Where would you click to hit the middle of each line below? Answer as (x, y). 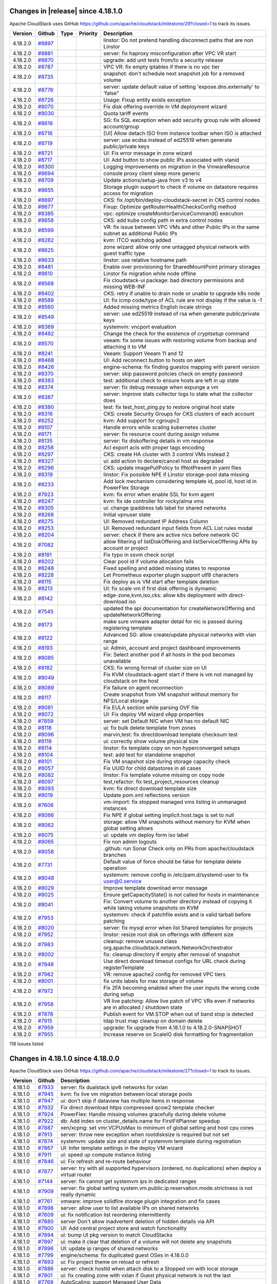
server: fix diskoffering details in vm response (159, 441)
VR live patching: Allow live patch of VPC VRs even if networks (179, 1000)
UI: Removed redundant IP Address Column (156, 521)
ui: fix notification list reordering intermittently (116, 1215)
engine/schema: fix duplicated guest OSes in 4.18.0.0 (125, 1255)
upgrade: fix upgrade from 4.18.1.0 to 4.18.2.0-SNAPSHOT (173, 1027)
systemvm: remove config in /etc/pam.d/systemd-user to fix (176, 875)
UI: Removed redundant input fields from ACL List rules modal (178, 528)
